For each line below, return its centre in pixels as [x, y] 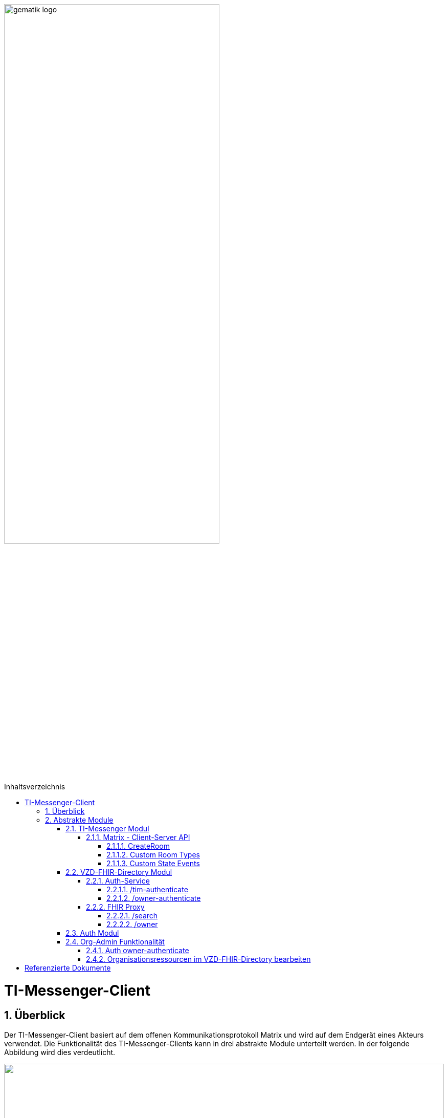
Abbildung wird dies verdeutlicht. [60, 1052]
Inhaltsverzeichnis [35, 787]
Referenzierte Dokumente [68, 968]
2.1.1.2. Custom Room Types [153, 855]
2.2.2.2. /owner [132, 924]
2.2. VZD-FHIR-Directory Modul [119, 872]
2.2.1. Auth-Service [118, 881]
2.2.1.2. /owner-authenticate [154, 898]
